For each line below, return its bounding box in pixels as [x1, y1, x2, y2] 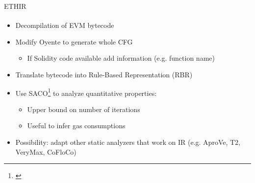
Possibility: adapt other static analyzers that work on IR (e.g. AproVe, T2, [15, 137, 240, 147]
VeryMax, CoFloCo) [15, 146, 76, 157]
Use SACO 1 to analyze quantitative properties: [15, 86, 157, 98]
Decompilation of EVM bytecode [15, 20, 114, 30]
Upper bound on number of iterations [27, 104, 140, 114]
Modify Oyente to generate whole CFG [15, 36, 133, 46]
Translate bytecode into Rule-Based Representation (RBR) [15, 69, 193, 79]
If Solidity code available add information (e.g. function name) [27, 53, 215, 63]
